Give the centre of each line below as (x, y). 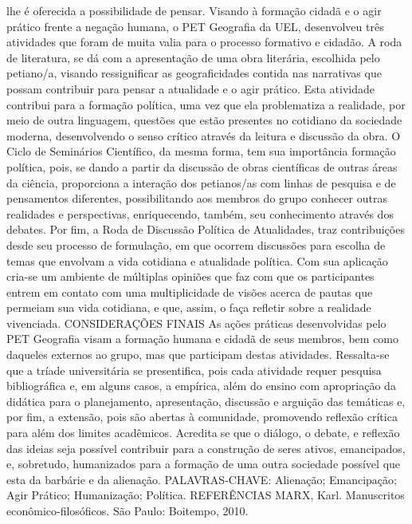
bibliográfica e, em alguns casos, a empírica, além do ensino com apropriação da (201, 386)
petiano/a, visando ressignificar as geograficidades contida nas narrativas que (194, 73)
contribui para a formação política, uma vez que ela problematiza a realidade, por (206, 104)
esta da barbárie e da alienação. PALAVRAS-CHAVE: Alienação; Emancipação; (202, 479)
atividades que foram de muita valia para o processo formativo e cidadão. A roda (204, 42)
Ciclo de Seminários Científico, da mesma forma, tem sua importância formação (201, 151)
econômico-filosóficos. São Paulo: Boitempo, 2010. (128, 510)
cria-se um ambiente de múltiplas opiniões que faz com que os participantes (190, 276)
